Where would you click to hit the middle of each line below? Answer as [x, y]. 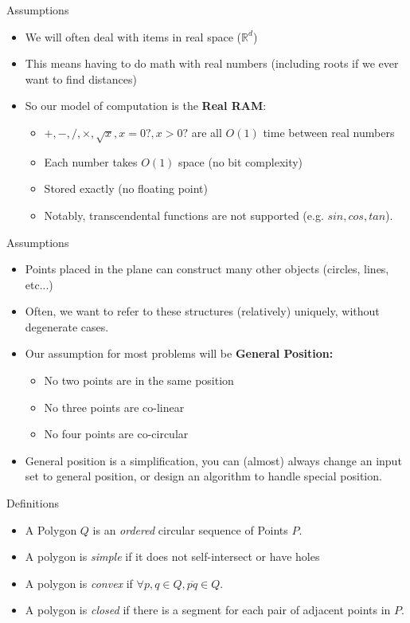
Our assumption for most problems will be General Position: [179, 353]
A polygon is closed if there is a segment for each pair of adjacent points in [208, 610]
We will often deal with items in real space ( [133, 36]
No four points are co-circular [116, 434]
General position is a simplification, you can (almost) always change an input [213, 460]
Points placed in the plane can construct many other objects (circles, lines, [207, 269]
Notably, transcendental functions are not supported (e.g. [184, 215]
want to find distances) [81, 78]
